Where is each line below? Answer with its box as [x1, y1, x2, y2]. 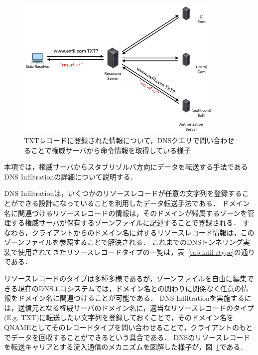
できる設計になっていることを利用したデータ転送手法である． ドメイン [17, 197, 250, 208]
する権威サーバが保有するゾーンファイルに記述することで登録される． [10, 217, 241, 228]
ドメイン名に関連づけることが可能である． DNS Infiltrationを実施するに [17, 293, 252, 303]
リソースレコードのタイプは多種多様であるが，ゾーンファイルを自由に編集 [4, 273, 247, 284]
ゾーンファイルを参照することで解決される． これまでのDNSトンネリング [4, 237, 243, 247]
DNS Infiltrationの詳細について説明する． [4, 171, 137, 181]
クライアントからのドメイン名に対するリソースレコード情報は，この [31, 227, 255, 237]
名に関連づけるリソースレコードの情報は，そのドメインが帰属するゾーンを [4, 207, 248, 218]
